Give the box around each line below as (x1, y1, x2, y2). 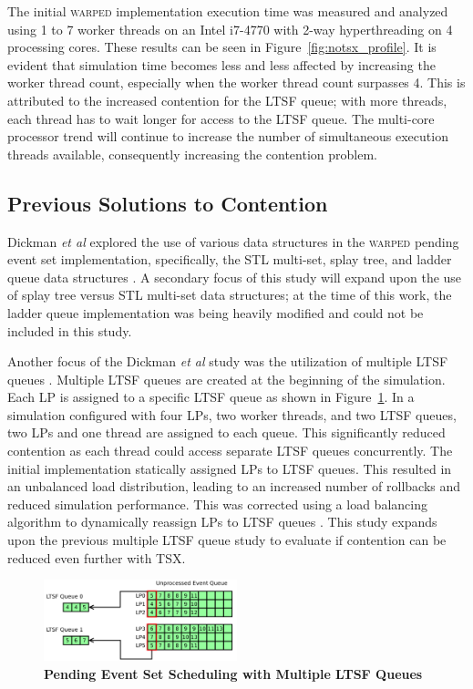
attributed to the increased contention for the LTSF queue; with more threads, (7, 90, 447, 109)
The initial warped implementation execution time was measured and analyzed (7, 2, 448, 20)
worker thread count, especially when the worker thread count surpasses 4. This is (7, 73, 466, 92)
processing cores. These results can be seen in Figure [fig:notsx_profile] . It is (7, 37, 437, 57)
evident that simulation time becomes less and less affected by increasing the (7, 55, 436, 74)
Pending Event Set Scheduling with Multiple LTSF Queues (44, 664, 423, 684)
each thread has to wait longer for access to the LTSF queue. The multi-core (7, 108, 435, 128)
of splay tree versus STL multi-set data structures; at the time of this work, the (7, 285, 452, 304)
